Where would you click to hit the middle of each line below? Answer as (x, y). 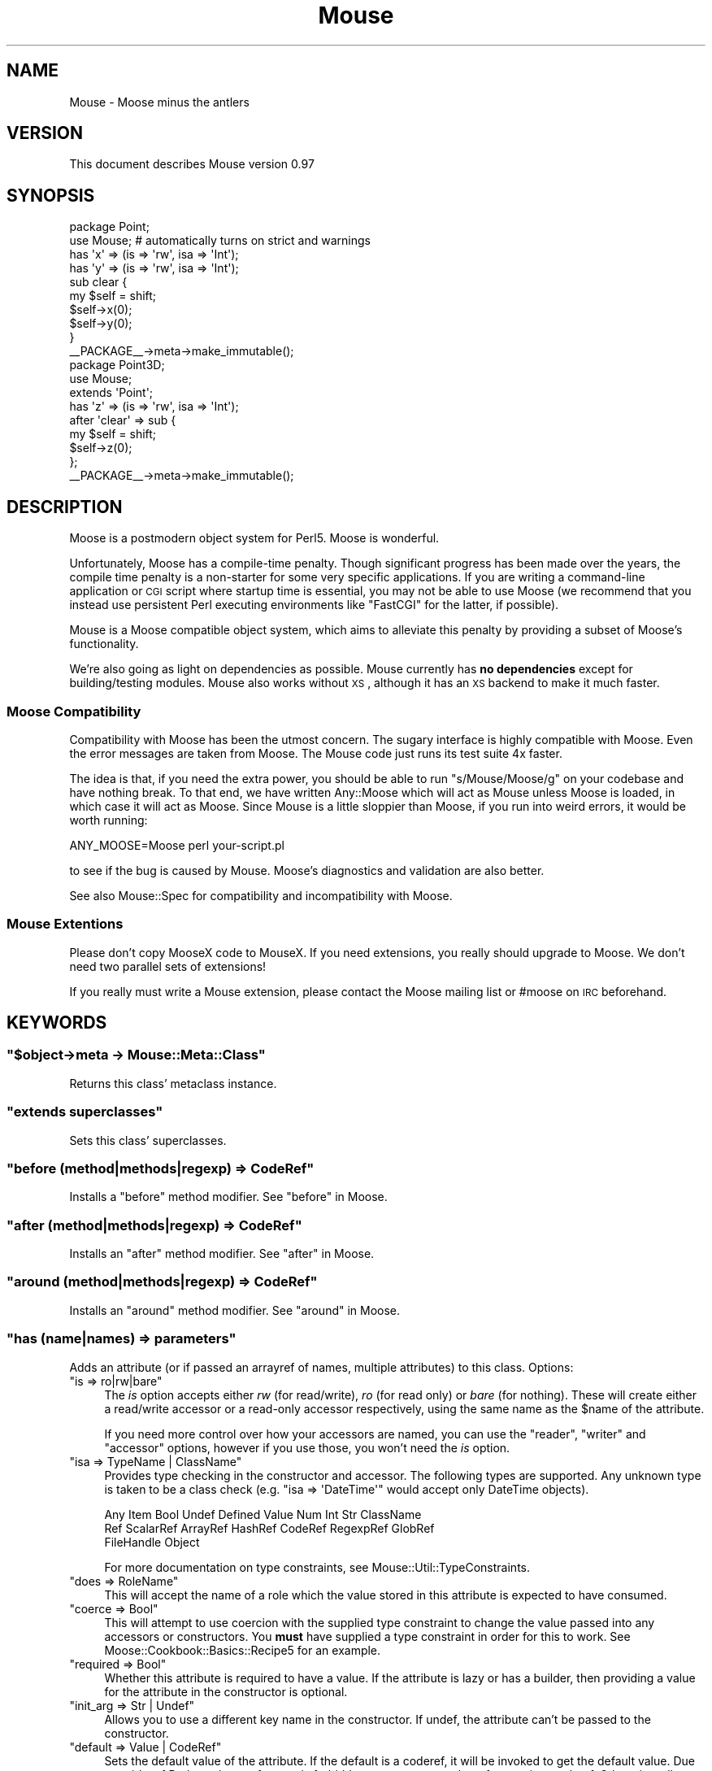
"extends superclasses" (85, 1112)
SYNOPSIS (51, 195)
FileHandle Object (152, 1542)
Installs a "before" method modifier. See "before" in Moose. (228, 1197)
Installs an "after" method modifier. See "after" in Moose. (222, 1254)
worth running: (109, 820)
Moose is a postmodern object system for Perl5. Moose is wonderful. (254, 538)
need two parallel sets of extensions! (168, 966)
